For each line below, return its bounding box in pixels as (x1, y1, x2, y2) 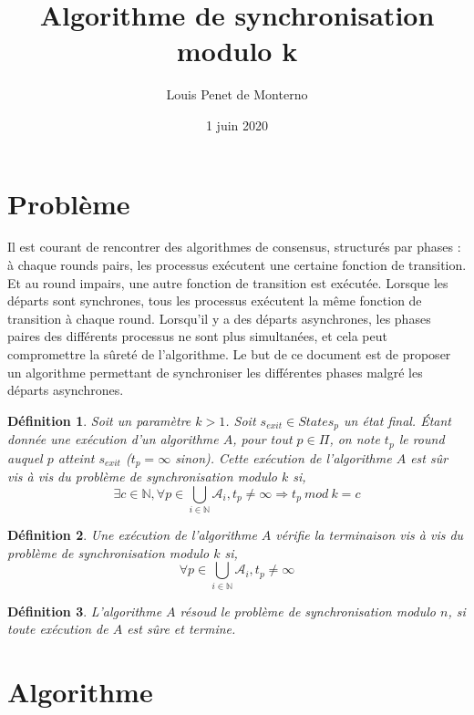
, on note (329, 430, 380, 449)
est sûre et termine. (127, 619, 236, 638)
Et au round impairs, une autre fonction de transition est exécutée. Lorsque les (7, 273, 448, 292)
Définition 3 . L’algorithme (7, 601, 162, 620)
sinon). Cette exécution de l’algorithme (175, 448, 392, 467)
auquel (7, 448, 43, 467)
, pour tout (232, 430, 293, 449)
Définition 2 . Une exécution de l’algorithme (7, 525, 257, 544)
